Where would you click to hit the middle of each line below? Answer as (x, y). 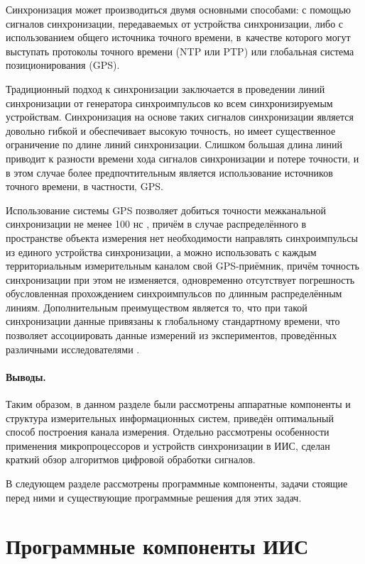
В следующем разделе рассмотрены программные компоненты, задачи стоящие (177, 483)
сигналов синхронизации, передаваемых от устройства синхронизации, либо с (175, 23)
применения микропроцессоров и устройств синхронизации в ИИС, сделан (168, 445)
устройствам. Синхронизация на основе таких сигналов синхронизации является (180, 117)
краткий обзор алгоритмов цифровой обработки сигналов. (131, 459)
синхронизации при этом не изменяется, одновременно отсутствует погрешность (180, 279)
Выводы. (26, 376)
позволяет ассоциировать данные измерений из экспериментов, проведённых (171, 335)
